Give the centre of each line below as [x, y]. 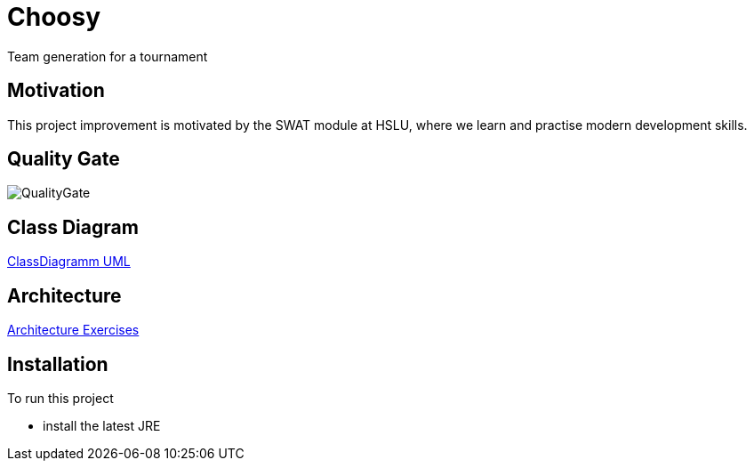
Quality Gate [64, 159]
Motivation [56, 91]
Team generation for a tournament [108, 56]
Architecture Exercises [73, 330]
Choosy [54, 17]
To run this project [60, 398]
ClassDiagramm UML [69, 262]
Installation [58, 364]
